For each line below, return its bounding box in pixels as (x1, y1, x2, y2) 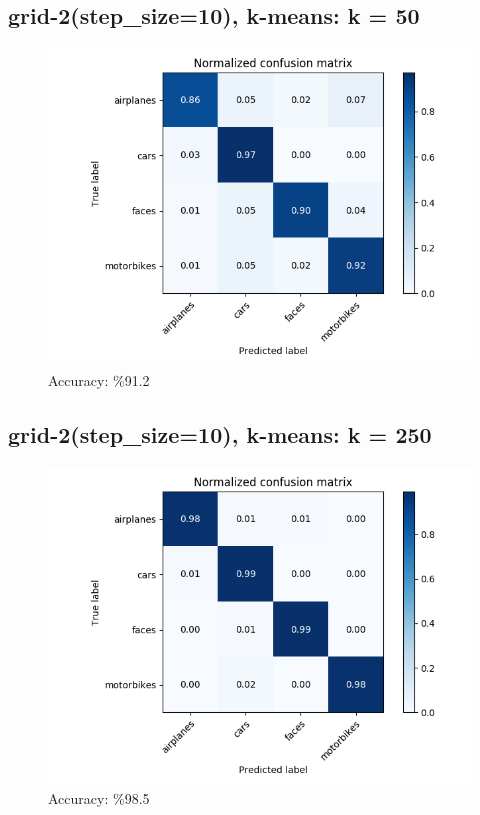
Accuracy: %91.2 (48, 369, 150, 390)
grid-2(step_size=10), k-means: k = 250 (8, 418, 432, 449)
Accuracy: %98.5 (48, 788, 150, 809)
